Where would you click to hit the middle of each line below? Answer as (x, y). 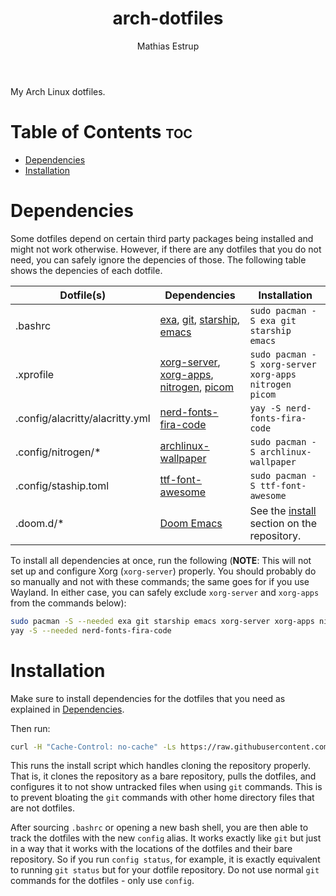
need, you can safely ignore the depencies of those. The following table (158, 259)
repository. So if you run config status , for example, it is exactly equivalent (165, 859)
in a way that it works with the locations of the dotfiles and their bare (151, 849)
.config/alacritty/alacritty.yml (83, 418)
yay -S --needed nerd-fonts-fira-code (91, 630)
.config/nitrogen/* (58, 452)
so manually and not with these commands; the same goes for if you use (160, 581)
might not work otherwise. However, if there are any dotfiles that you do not (166, 249)
